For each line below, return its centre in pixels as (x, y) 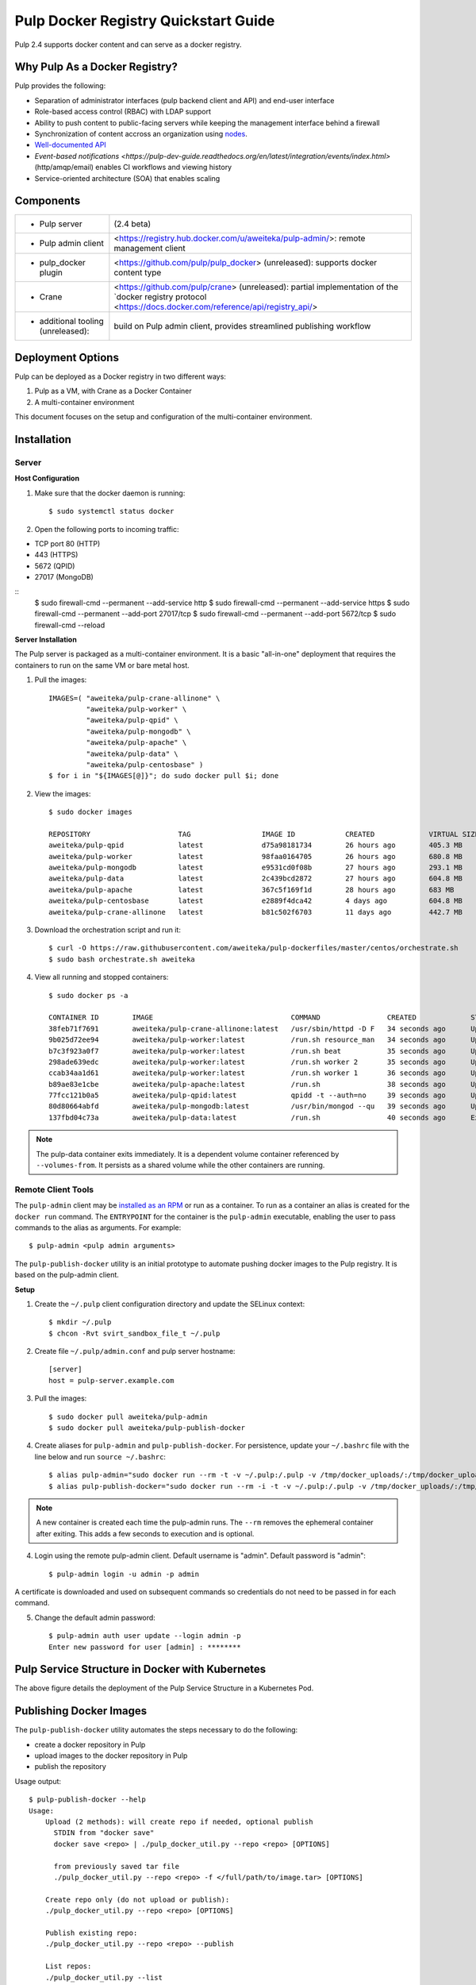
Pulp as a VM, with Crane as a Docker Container (113, 391)
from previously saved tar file (117, 1866)
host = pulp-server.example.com (111, 1380)
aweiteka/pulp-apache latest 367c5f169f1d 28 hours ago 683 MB (251, 890)
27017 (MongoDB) (64, 577)
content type (138, 272)
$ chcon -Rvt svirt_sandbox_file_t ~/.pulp (134, 1333)
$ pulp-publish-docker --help (88, 1800)
